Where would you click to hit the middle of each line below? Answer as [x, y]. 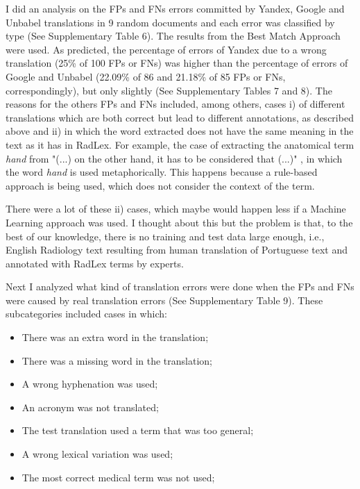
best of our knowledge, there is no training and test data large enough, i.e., [165, 236]
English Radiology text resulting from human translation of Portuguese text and [177, 250]
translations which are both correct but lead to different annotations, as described [180, 117]
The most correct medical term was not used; [118, 477]
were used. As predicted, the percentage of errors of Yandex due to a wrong [166, 49]
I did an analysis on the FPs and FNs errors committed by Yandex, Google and [175, 8]
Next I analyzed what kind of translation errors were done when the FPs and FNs [180, 287]
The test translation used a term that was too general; [138, 430]
